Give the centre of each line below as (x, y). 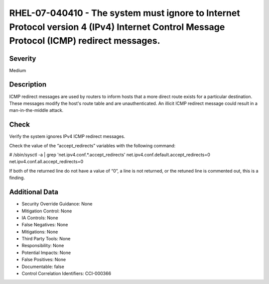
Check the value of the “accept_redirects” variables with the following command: (92, 145)
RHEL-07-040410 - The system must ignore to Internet (125, 13)
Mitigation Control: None (47, 211)
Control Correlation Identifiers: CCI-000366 (67, 274)
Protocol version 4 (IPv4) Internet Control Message (117, 27)
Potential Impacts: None (46, 252)
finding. (17, 178)
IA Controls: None (40, 218)
